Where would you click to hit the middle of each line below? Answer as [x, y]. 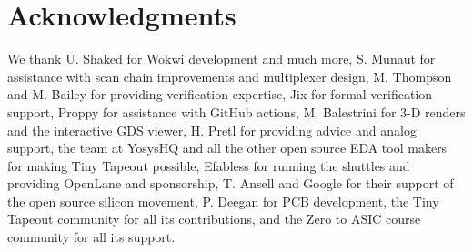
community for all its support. [91, 237]
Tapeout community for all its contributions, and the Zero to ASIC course [214, 219]
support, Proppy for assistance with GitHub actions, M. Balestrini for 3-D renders [236, 111]
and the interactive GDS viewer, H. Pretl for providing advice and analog [212, 130]
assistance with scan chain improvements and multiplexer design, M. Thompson [230, 76]
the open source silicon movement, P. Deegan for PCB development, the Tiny [223, 201]
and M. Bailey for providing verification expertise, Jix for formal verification [220, 94]
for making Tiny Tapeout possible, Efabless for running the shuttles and [209, 165]
